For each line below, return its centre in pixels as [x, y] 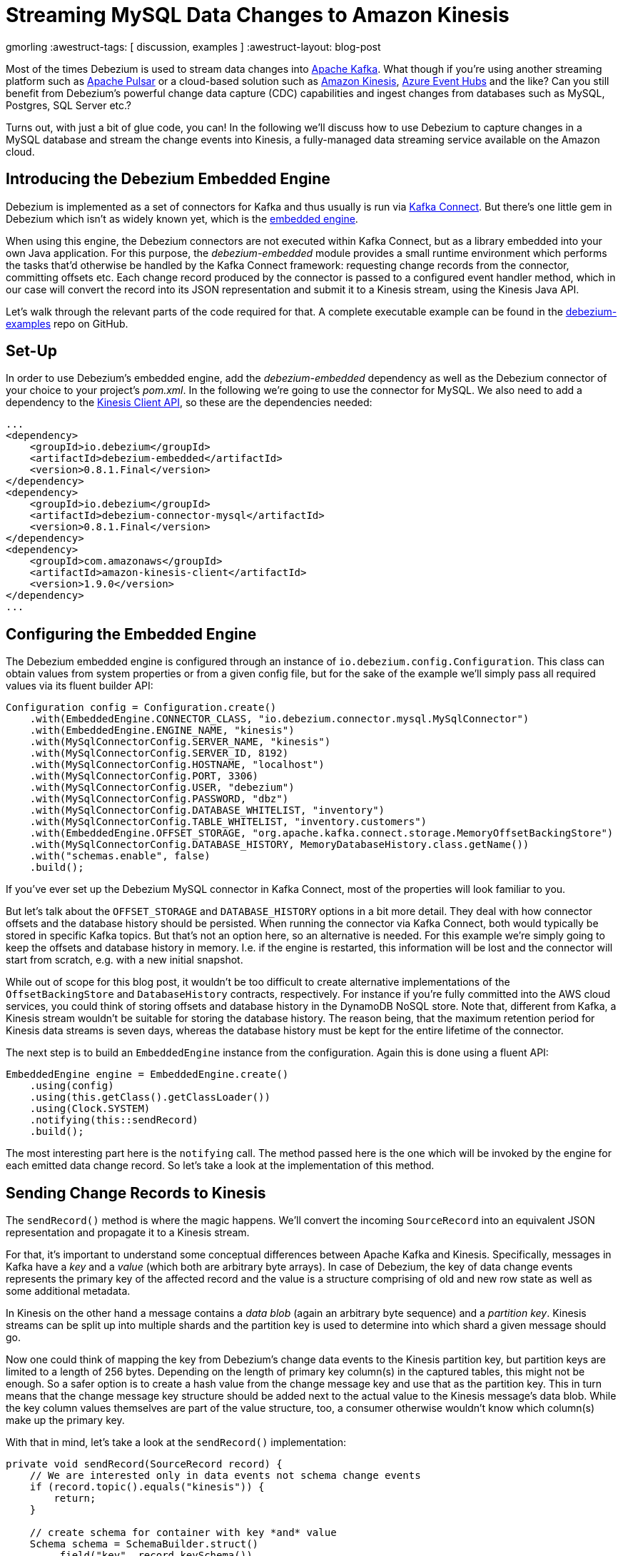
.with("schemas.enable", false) [120, 856]
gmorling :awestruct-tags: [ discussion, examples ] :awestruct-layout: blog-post [193, 46]
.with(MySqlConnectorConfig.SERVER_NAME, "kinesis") [180, 742]
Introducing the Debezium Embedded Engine [168, 179]
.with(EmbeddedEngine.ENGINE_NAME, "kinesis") [162, 731]
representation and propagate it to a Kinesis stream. [128, 1233]
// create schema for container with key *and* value [183, 1533]
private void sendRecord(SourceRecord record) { [144, 1464]
